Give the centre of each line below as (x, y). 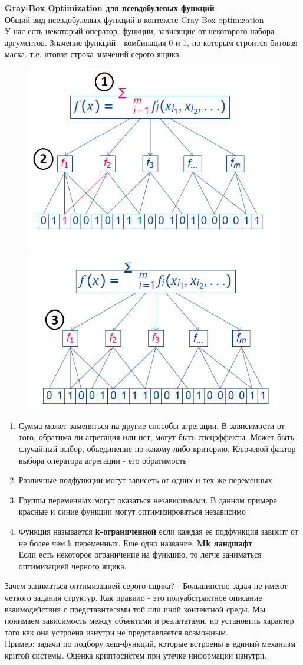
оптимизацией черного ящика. (73, 566)
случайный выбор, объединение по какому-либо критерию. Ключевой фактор (157, 449)
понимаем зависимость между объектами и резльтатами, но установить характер (149, 620)
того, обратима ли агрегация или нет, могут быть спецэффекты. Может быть (156, 437)
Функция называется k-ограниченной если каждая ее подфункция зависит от (158, 531)
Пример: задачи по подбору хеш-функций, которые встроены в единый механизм (150, 643)
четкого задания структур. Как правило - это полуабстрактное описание (134, 597)
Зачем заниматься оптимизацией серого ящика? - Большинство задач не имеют (146, 586)
